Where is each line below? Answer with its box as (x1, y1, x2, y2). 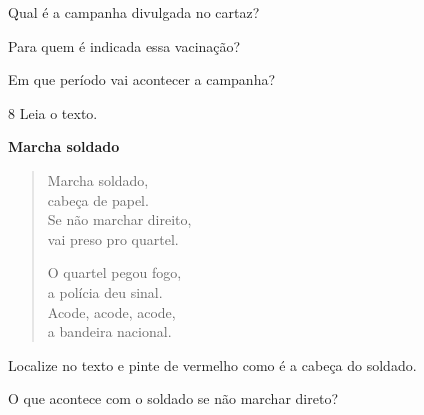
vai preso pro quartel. (47, 228, 179, 249)
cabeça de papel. (47, 189, 149, 210)
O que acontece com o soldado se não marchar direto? (8, 388, 338, 409)
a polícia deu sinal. (47, 281, 163, 302)
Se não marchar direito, (47, 209, 192, 230)
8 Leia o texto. (8, 102, 98, 123)
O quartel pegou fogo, (47, 262, 182, 283)
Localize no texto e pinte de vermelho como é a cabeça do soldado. (8, 354, 417, 375)
